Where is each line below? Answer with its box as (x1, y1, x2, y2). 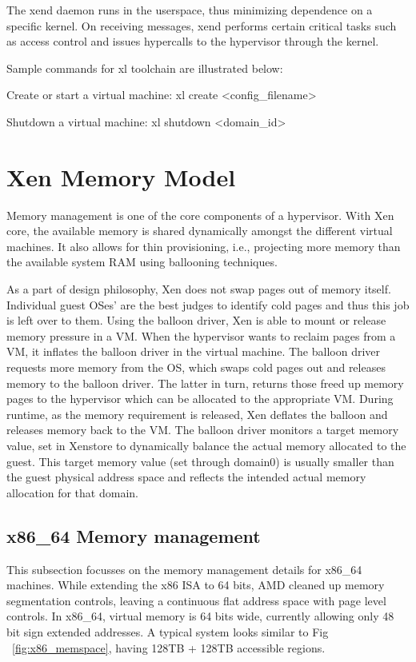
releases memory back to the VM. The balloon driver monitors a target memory (6, 421, 399, 438)
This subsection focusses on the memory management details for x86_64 (6, 560, 362, 577)
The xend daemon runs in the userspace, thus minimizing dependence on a (6, 2, 373, 18)
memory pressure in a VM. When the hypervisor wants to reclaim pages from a (6, 327, 396, 344)
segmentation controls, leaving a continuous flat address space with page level (6, 592, 386, 608)
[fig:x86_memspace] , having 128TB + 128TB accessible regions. (12, 639, 326, 656)
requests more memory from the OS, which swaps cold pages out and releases (6, 359, 386, 376)
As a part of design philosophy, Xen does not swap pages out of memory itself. (6, 281, 391, 297)
